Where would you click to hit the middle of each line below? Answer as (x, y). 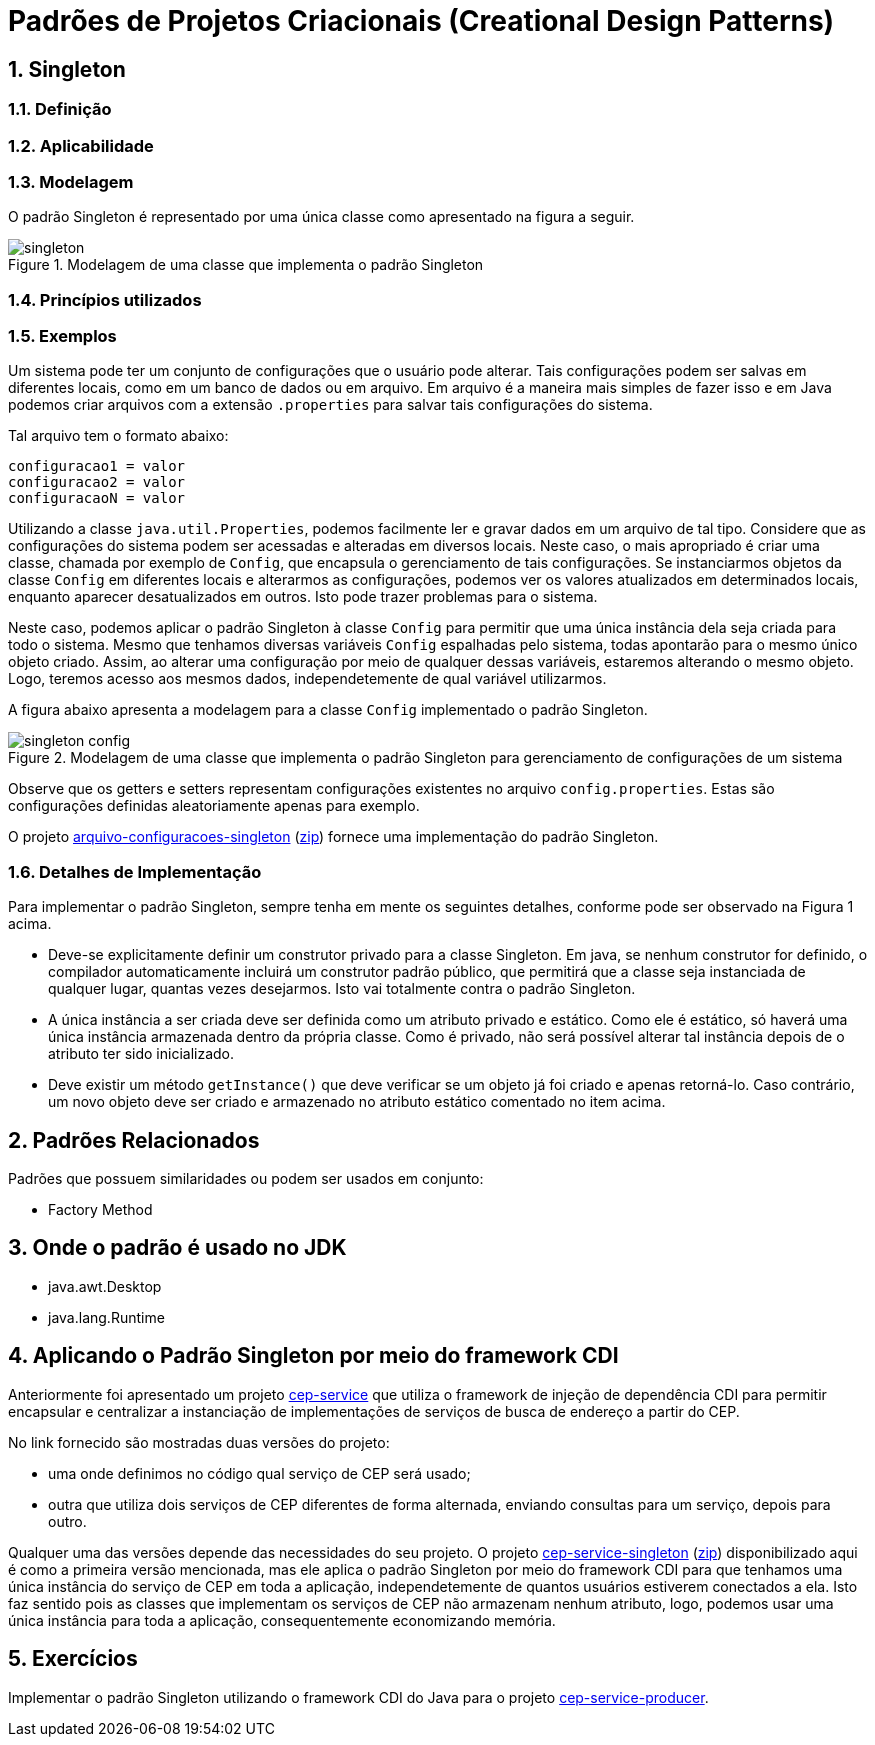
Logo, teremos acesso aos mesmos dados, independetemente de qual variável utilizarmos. (307, 679)
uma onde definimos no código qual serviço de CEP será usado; (259, 1473)
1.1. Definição (60, 109)
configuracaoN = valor (97, 498)
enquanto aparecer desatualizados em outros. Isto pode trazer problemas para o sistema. (303, 597)
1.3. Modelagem (71, 181)
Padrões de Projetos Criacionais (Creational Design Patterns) (421, 21)
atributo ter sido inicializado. (141, 1054)
